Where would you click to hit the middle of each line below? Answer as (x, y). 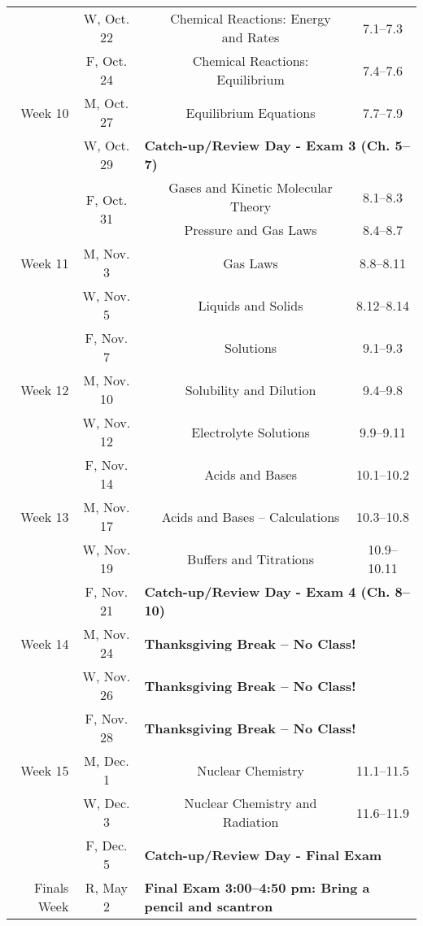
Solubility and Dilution (251, 389)
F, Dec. (107, 845)
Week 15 (45, 770)
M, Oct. (107, 103)
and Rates (251, 37)
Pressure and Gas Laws (251, 230)
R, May (107, 887)
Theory (251, 206)
